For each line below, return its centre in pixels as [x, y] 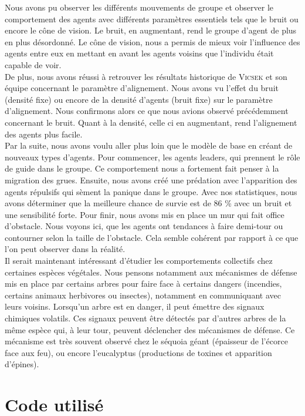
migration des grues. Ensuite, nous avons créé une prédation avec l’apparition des [151, 180]
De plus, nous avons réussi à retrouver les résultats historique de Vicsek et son [146, 76]
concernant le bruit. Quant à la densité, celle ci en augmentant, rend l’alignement [151, 122]
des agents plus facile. [44, 134]
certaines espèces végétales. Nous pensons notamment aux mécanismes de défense [151, 272]
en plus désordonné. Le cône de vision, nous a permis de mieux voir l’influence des [152, 41]
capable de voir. [33, 64]
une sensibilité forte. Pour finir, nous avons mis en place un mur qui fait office [145, 214]
